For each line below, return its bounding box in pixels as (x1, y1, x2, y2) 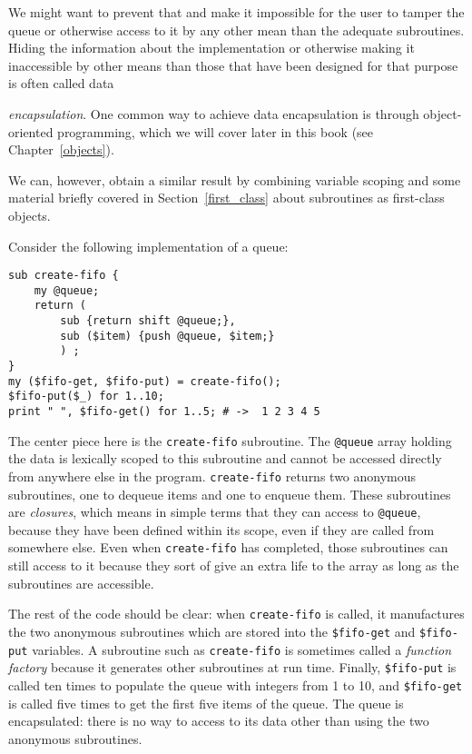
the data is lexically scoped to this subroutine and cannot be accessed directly (8, 449, 442, 468)
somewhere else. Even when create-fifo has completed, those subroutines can (8, 538, 448, 557)
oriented (8, 122, 54, 141)
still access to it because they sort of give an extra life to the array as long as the (8, 556, 459, 575)
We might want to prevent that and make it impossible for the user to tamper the (8, 3, 465, 21)
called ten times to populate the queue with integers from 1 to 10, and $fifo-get (8, 675, 463, 694)
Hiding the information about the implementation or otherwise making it (8, 38, 415, 57)
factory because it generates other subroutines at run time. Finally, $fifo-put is (8, 658, 457, 677)
